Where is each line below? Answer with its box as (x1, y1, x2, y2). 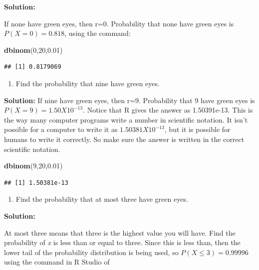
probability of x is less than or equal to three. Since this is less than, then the (4, 237, 241, 248)
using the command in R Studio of (4, 257, 110, 267)
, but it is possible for (164, 124, 231, 135)
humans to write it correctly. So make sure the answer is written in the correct (4, 134, 245, 144)
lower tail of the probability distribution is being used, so (4, 247, 179, 257)
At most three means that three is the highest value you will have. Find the (4, 227, 236, 238)
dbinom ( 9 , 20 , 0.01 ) (4, 160, 63, 171)
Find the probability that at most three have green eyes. (15, 194, 188, 204)
